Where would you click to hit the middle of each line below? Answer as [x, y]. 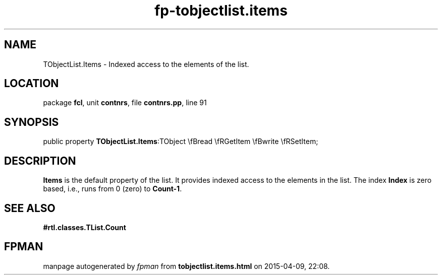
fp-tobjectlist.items [221, 11]
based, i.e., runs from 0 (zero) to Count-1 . [113, 189]
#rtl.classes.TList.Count [85, 227]
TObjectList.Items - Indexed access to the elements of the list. [146, 64]
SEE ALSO [30, 208]
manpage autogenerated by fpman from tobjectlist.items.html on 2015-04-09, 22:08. [186, 266]
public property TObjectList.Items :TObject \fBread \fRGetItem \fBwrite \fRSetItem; [181, 142]
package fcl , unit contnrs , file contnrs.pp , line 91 [125, 103]
